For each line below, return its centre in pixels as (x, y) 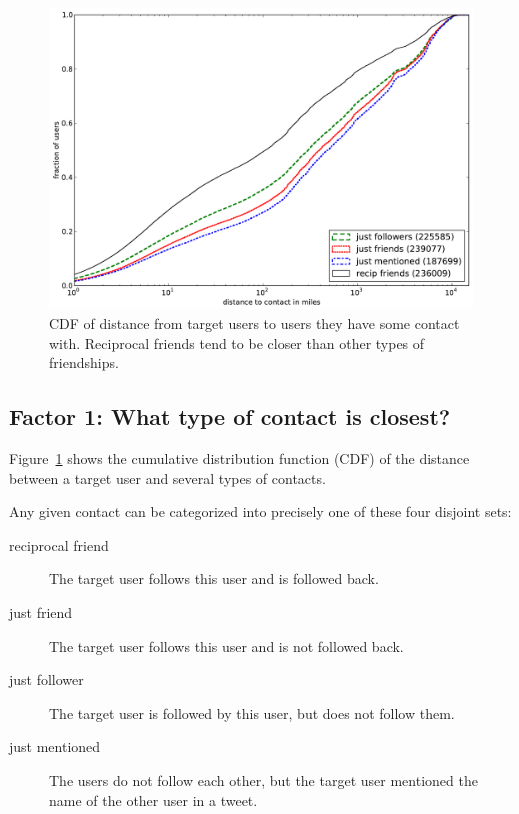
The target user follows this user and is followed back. (214, 578)
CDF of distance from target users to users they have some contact (254, 323)
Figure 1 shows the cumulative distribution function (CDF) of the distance (239, 458)
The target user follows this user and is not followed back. (226, 645)
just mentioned (55, 746)
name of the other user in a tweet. (153, 799)
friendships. (84, 362)
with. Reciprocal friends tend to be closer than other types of (237, 342)
